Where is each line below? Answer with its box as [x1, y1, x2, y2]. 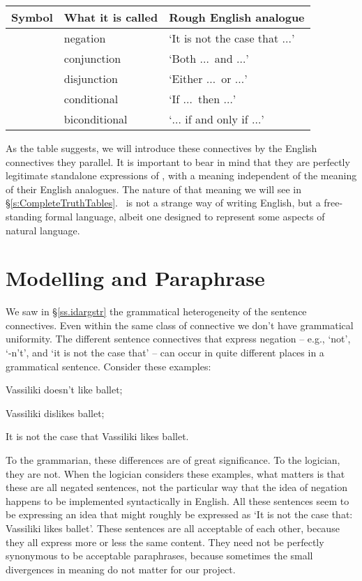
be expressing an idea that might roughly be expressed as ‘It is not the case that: [6, 507, 353, 522]
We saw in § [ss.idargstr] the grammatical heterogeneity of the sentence [6, 304, 307, 319]
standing [6, 209, 43, 223]
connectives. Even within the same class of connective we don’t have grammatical [6, 317, 354, 332]
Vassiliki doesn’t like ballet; [6, 382, 123, 397]
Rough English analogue [169, 9, 305, 25]
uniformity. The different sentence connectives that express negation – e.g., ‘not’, [6, 331, 351, 346]
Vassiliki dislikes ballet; [6, 405, 105, 420]
